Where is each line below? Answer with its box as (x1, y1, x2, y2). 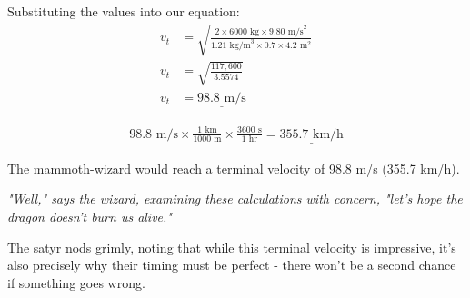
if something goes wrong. (7, 273, 145, 292)
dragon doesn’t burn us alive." (7, 206, 172, 225)
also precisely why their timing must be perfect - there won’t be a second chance (7, 255, 456, 274)
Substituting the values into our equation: (7, 2, 240, 20)
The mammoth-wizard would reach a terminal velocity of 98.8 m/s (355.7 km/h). (7, 158, 460, 177)
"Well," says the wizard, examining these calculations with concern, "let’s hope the (7, 189, 463, 208)
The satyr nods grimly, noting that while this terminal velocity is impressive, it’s (7, 237, 456, 256)
